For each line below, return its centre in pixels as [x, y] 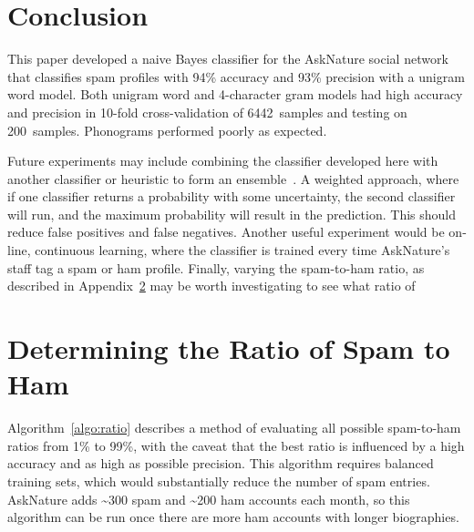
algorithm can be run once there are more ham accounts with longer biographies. [233, 517]
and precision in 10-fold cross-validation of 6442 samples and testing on [207, 112]
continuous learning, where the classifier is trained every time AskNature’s [242, 250]
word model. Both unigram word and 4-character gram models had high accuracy [235, 94]
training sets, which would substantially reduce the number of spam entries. [219, 481]
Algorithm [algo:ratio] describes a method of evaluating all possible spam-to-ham [234, 428]
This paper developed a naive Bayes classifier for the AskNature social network [228, 59]
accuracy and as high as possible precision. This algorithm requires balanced [221, 463]
